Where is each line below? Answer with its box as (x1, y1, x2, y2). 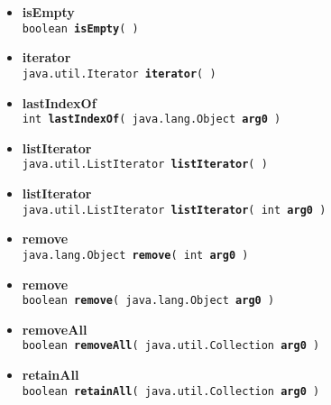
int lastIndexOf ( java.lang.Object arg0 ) (22, 113, 281, 126)
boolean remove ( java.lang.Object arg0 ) (22, 294, 275, 308)
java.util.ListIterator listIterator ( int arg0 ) (22, 203, 326, 216)
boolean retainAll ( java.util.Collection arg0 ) (22, 384, 320, 398)
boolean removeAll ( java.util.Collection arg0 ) (22, 339, 320, 353)
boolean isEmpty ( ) (22, 22, 139, 35)
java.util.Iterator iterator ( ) (22, 67, 216, 80)
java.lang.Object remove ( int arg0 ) (22, 248, 249, 262)
